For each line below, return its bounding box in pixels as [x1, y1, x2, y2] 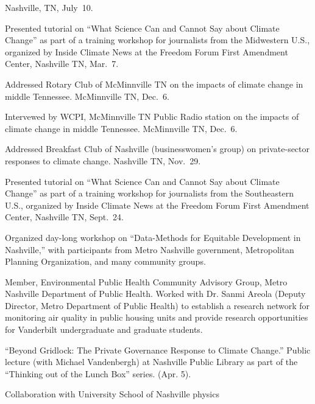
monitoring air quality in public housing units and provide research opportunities [5, 311, 308, 324]
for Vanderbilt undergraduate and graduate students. [5, 323, 203, 336]
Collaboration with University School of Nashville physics [5, 388, 219, 400]
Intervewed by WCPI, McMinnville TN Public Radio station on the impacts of [5, 110, 299, 123]
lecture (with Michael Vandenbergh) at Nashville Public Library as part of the [5, 355, 298, 368]
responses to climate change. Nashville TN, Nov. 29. [5, 154, 201, 167]
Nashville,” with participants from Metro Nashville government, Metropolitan [5, 243, 294, 256]
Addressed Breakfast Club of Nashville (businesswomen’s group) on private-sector [5, 142, 310, 155]
